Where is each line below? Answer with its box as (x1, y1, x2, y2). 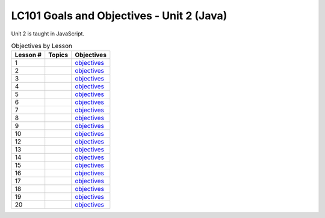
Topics (48, 51, 69, 59)
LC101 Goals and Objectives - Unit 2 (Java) (11, 9, 227, 22)
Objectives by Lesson (11, 42, 72, 50)
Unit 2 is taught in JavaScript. (11, 30, 84, 37)
